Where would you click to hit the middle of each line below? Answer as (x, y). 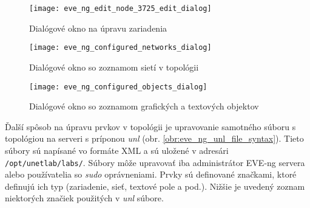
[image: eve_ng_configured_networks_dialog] (120, 48)
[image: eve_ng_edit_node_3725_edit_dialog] (120, 9)
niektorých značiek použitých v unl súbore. (84, 198)
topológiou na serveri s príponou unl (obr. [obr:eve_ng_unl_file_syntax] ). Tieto (154, 138)
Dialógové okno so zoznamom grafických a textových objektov (144, 106)
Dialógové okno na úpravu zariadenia (98, 28)
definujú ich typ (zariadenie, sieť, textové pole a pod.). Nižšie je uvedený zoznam (155, 186)
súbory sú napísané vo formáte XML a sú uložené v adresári (117, 150)
